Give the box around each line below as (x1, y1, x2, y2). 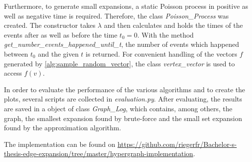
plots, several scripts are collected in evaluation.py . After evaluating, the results (4, 94, 242, 104)
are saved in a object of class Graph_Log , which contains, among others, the (4, 103, 232, 113)
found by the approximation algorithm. (4, 122, 121, 133)
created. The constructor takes (4, 20, 95, 30)
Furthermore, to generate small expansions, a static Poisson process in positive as (4, 1, 249, 11)
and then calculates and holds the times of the (104, 20, 243, 30)
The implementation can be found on (4, 139, 115, 149)
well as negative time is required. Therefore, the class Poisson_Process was (4, 10, 229, 20)
